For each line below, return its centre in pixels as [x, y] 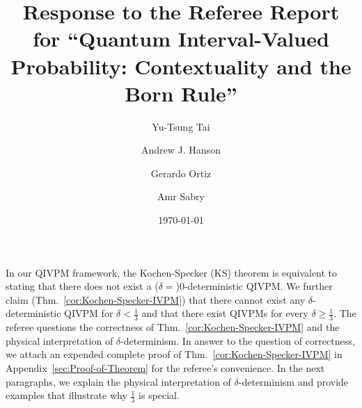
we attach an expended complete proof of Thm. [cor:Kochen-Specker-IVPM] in [174, 354]
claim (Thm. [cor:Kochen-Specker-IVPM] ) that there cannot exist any [156, 299]
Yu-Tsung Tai [181, 126]
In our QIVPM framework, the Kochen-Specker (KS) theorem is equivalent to [172, 272]
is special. [159, 395]
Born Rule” [181, 93]
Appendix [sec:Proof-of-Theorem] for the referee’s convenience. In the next [165, 368]
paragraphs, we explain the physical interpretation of [118, 381]
